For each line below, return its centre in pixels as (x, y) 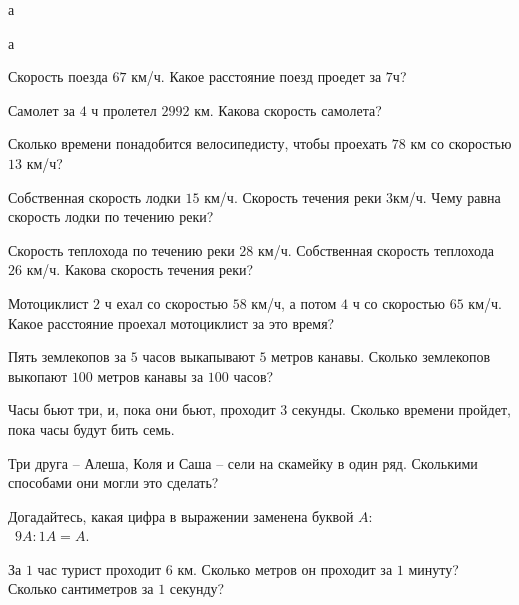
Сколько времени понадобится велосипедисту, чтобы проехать (198, 143)
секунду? (197, 588)
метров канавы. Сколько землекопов (381, 356)
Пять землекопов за (67, 356)
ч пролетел (124, 109)
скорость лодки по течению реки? (111, 216)
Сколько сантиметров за (81, 588)
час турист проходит (99, 568)
